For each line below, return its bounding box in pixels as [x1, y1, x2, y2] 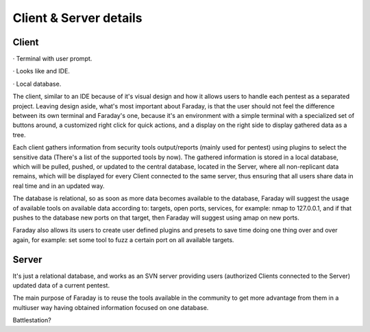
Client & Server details [12, 10, 143, 25]
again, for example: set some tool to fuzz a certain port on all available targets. [12, 235, 234, 244]
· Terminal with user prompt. [12, 55, 92, 63]
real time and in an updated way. [12, 182, 105, 190]
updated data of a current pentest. [12, 281, 110, 289]
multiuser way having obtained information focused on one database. [12, 303, 209, 311]
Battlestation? [12, 316, 51, 324]
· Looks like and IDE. [12, 67, 70, 75]
